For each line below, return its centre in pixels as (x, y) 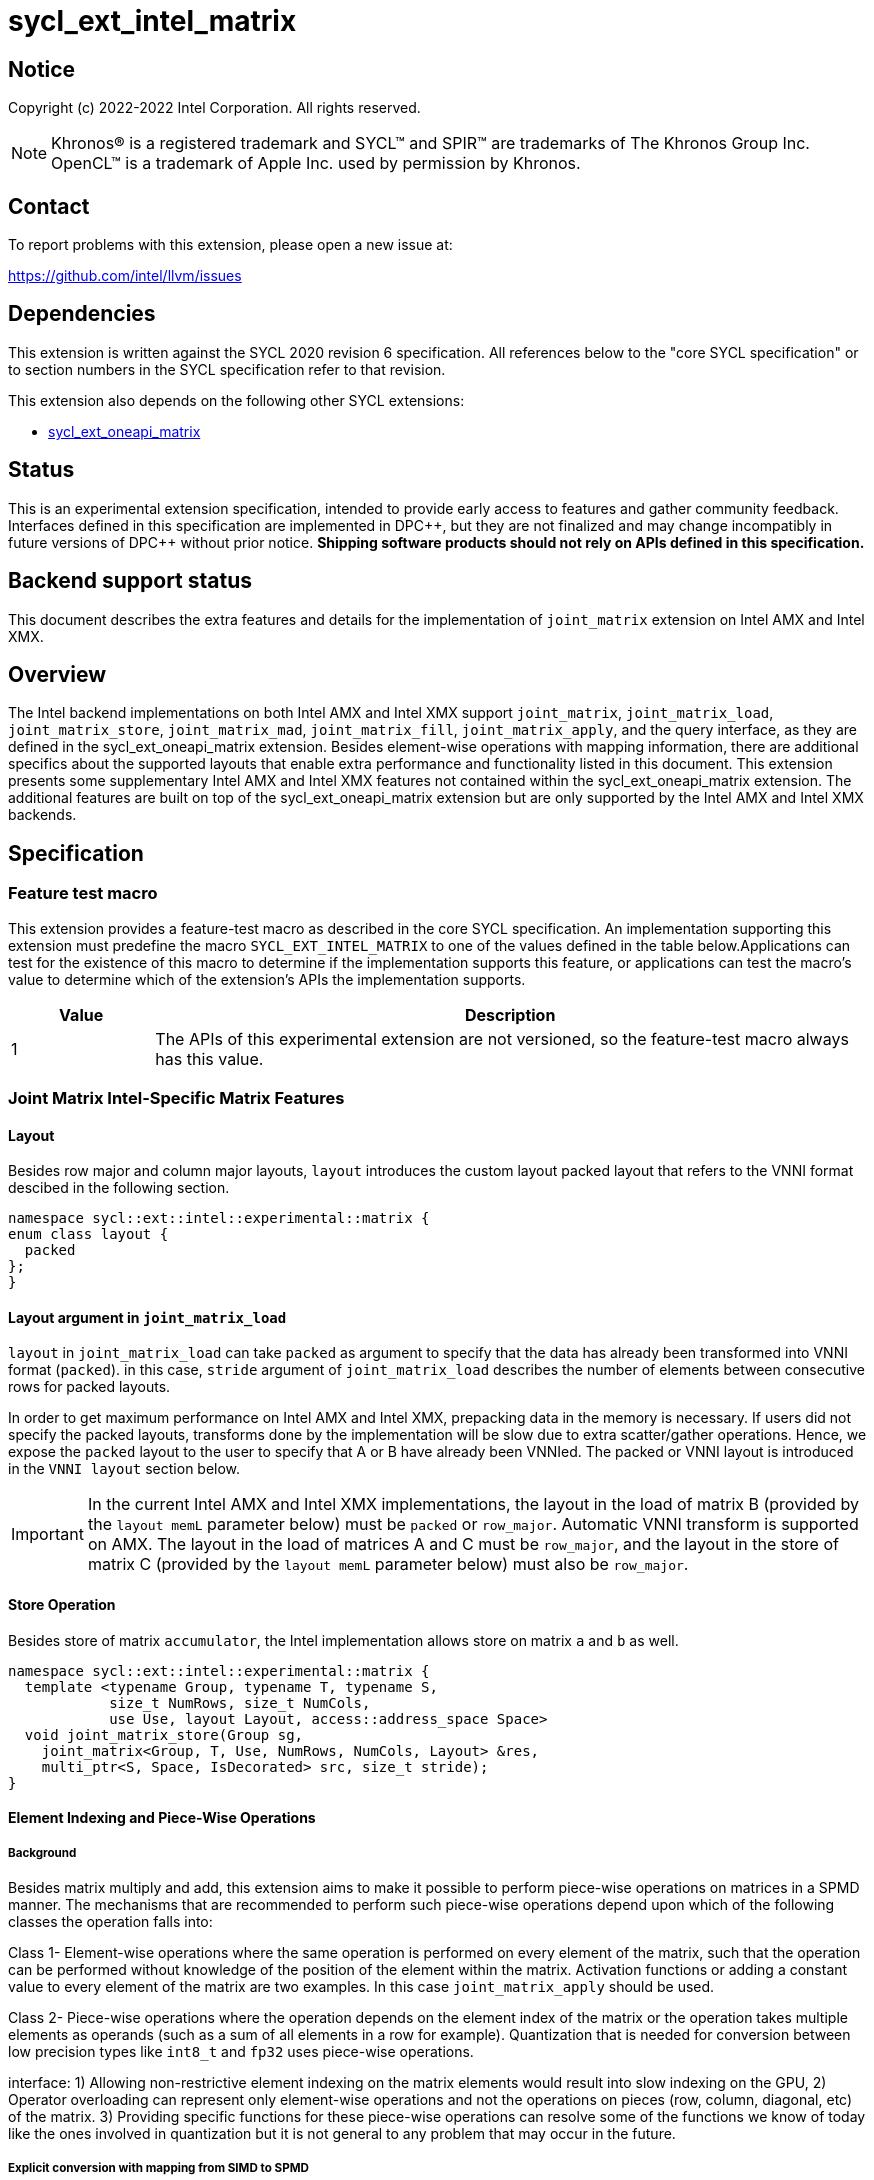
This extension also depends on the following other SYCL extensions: (236, 400)
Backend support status (130, 581)
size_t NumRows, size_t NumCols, (240, 1702)
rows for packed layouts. (89, 1387)
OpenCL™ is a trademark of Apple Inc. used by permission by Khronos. (316, 163)
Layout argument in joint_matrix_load (147, 1317)
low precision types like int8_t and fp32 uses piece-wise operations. (241, 2052)
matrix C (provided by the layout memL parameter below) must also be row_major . (388, 1564)
